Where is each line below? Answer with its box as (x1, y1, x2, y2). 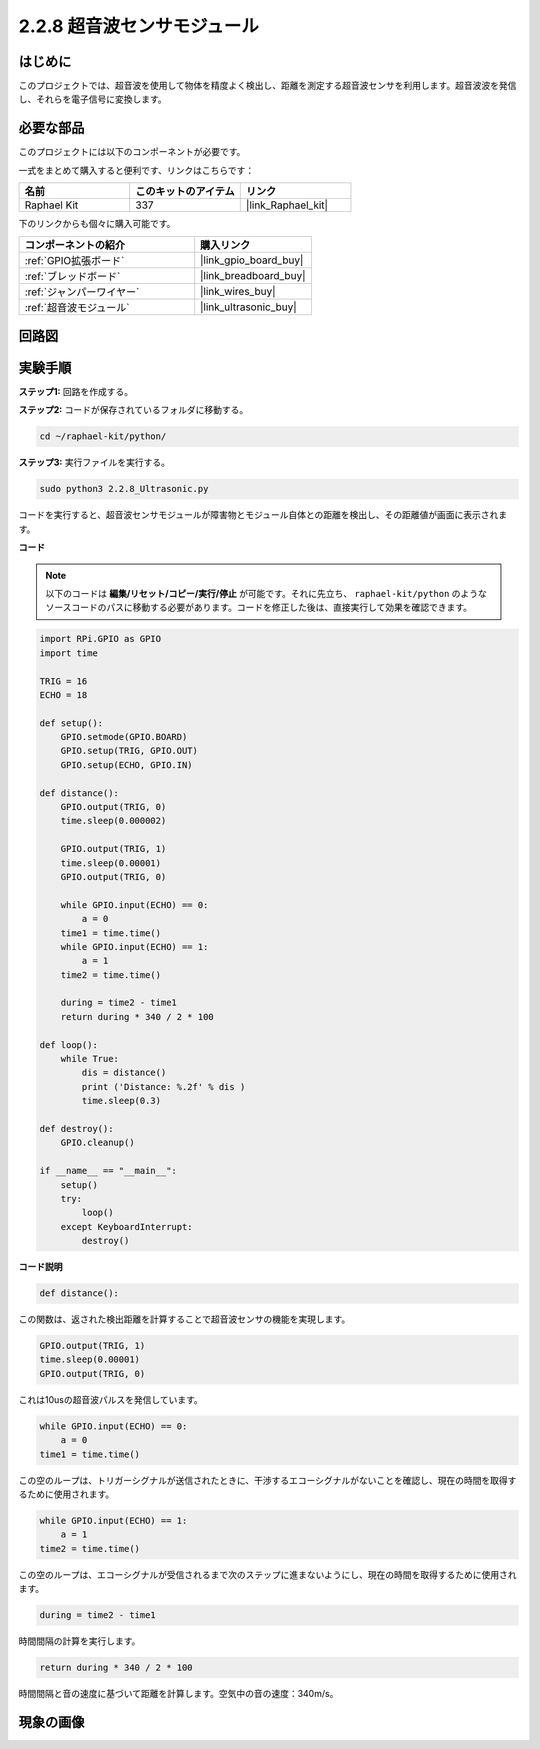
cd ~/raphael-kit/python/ (39, 431, 167, 442)
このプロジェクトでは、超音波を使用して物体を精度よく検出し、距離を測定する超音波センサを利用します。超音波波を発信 (18, 80, 517, 92)
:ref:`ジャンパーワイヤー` (24, 285, 140, 299)
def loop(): (39, 1039, 99, 1050)
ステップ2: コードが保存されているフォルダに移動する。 (18, 404, 249, 416)
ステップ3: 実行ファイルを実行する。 (18, 456, 170, 469)
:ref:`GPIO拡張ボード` (24, 253, 125, 267)
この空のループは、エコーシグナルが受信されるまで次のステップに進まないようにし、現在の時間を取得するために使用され (18, 1568, 517, 1580)
